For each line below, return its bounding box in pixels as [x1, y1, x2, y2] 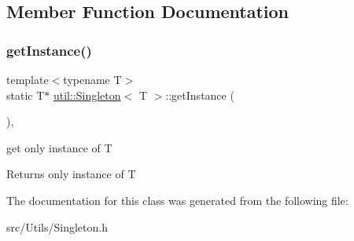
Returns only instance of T [6, 166, 136, 182]
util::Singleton [53, 86, 121, 103]
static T [6, 86, 45, 103]
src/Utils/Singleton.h [6, 218, 108, 235]
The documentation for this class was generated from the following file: [6, 192, 348, 208]
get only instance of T [6, 139, 112, 155]
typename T [63, 71, 122, 87]
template [6, 71, 49, 87]
